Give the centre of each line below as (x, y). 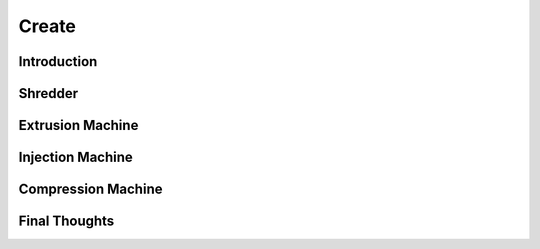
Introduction (58, 61)
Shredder (48, 93)
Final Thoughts (66, 221)
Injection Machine (76, 157)
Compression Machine (90, 189)
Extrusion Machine (78, 125)
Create (47, 26)
